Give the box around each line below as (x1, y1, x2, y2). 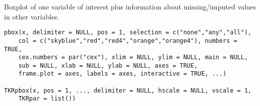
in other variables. (4, 11, 60, 21)
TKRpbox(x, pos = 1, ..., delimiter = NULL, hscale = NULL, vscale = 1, (4, 87, 251, 94)
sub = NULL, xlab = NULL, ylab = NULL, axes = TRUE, (18, 62, 198, 69)
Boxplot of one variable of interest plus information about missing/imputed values (4, 1, 256, 11)
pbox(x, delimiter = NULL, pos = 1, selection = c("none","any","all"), (4, 29, 251, 36)
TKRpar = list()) (18, 95, 76, 103)
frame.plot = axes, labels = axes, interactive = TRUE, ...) (18, 70, 226, 78)
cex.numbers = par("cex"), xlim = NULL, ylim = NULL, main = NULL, (18, 54, 248, 61)
